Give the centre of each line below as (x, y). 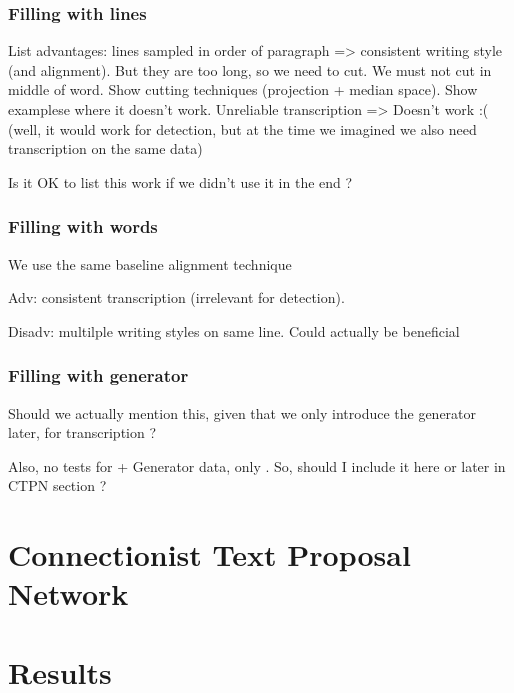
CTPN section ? (57, 485)
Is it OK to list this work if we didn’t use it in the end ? (180, 181)
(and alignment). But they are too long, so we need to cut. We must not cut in (250, 69)
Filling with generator (98, 375)
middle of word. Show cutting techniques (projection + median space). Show (243, 89)
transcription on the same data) (105, 148)
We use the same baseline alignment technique (150, 263)
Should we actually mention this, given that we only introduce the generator (242, 412)
